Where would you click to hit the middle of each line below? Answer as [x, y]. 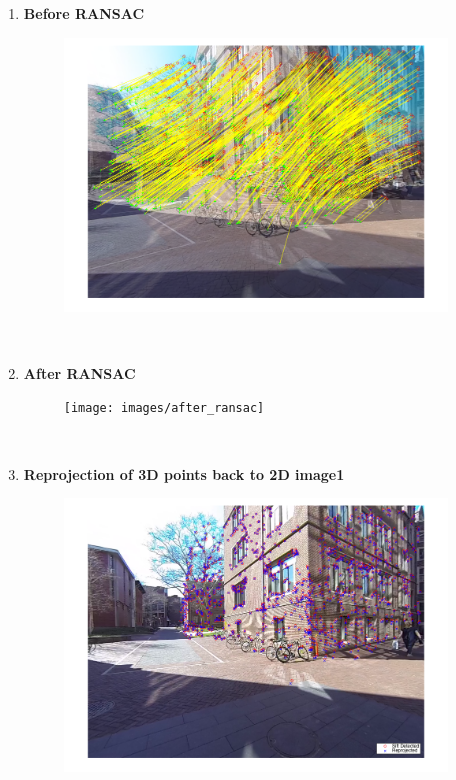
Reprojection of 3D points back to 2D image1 [184, 473]
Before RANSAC [84, 13]
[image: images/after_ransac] [164, 408]
